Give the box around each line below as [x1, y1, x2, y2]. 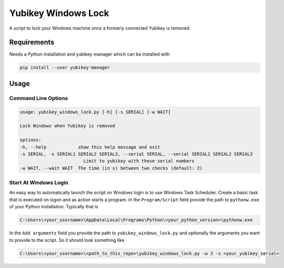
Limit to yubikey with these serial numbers [83, 158, 195, 164]
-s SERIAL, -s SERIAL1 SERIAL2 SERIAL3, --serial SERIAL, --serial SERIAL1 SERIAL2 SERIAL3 [20, 151, 253, 157]
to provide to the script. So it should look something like [9, 237, 125, 243]
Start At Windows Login [9, 179, 69, 186]
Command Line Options [9, 94, 68, 101]
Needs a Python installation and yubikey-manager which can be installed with [9, 51, 170, 57]
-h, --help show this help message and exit [20, 144, 161, 150]
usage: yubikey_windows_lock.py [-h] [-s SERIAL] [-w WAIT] [20, 109, 171, 115]
